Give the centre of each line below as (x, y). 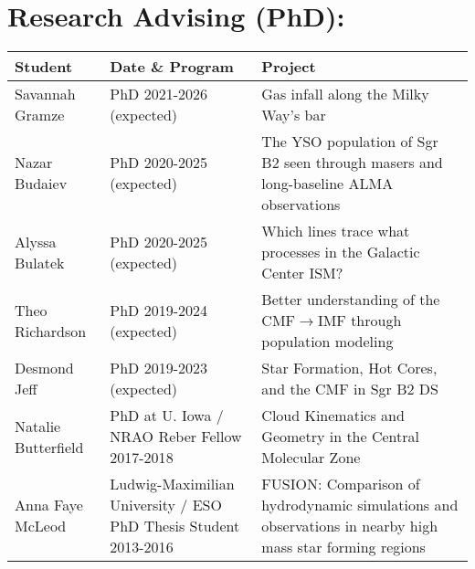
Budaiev (41, 184)
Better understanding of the (351, 300)
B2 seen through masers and (352, 163)
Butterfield (49, 447)
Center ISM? (302, 273)
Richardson (51, 331)
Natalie (38, 426)
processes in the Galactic (341, 252)
